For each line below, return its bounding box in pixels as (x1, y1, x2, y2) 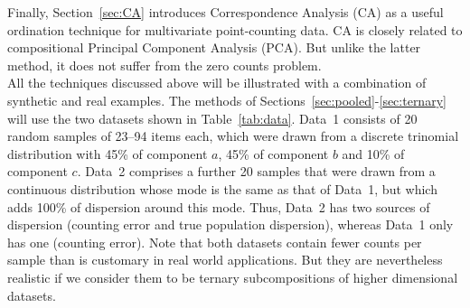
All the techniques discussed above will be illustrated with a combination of (7, 73, 427, 92)
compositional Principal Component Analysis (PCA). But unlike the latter (7, 38, 421, 57)
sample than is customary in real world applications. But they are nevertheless (7, 250, 443, 269)
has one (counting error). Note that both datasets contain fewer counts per (7, 232, 422, 251)
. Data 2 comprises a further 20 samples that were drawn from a (77, 162, 436, 181)
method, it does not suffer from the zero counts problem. (7, 55, 322, 74)
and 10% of (342, 144, 405, 163)
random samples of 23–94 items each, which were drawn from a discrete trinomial (7, 126, 459, 145)
